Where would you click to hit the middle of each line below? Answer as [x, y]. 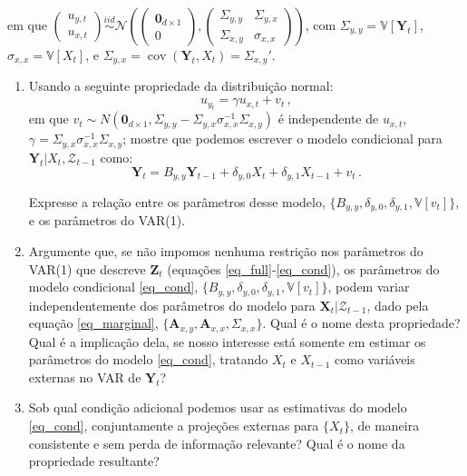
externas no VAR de [85, 377]
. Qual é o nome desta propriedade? [361, 323]
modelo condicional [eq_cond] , [113, 287]
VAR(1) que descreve [87, 268]
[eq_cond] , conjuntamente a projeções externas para [174, 426]
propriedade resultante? [94, 461]
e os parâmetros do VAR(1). [107, 220]
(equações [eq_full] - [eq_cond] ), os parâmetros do [303, 268]
